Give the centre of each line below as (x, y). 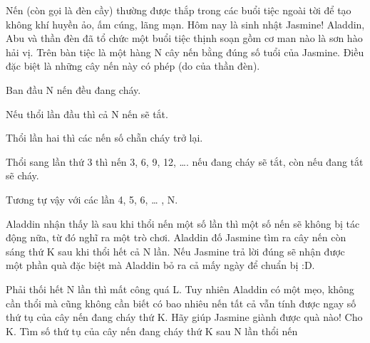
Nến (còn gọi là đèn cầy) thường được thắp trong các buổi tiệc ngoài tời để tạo (179, 10)
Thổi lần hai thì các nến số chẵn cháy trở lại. (104, 138)
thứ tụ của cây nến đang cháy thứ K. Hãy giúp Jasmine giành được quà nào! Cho (184, 317)
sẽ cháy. (22, 175)
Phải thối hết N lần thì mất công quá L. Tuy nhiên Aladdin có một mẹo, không (180, 289)
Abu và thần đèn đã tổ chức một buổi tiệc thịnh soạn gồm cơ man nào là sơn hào (184, 38)
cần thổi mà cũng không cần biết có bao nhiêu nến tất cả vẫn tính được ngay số (181, 303)
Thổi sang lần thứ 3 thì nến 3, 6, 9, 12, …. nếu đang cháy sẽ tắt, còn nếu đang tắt (185, 161)
